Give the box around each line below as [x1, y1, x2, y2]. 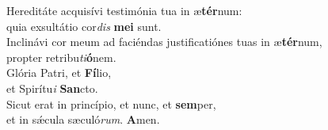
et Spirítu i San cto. [6, 79, 98, 96]
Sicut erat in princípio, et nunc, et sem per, [6, 95, 216, 112]
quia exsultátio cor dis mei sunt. [6, 17, 162, 34]
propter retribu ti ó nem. [6, 48, 116, 65]
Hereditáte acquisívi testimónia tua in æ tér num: [6, 2, 242, 18]
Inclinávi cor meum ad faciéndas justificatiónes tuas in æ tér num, [6, 33, 322, 50]
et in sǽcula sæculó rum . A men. [6, 111, 160, 128]
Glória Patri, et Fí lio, [6, 64, 112, 81]
